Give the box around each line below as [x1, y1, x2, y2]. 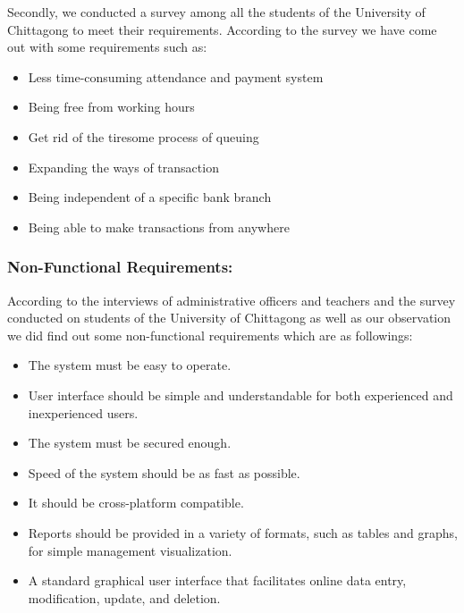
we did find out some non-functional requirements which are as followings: [7, 325, 413, 344]
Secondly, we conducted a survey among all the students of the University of [7, 3, 426, 21]
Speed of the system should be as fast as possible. [28, 463, 300, 482]
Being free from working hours [28, 97, 195, 116]
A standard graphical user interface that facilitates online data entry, [28, 571, 407, 590]
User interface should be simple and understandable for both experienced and [28, 385, 453, 404]
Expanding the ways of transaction [28, 157, 219, 176]
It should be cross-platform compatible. [28, 493, 244, 512]
